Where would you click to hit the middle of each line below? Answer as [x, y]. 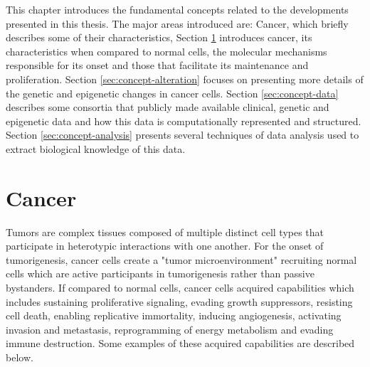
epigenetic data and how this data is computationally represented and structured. [184, 121]
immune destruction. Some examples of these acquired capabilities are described [180, 343]
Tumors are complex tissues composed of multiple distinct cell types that [165, 232]
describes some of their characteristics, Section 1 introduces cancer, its [159, 37]
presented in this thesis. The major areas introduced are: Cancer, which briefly [177, 23]
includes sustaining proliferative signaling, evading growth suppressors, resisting [179, 301]
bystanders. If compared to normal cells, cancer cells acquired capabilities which [180, 288]
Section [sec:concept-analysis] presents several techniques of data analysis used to [183, 135]
